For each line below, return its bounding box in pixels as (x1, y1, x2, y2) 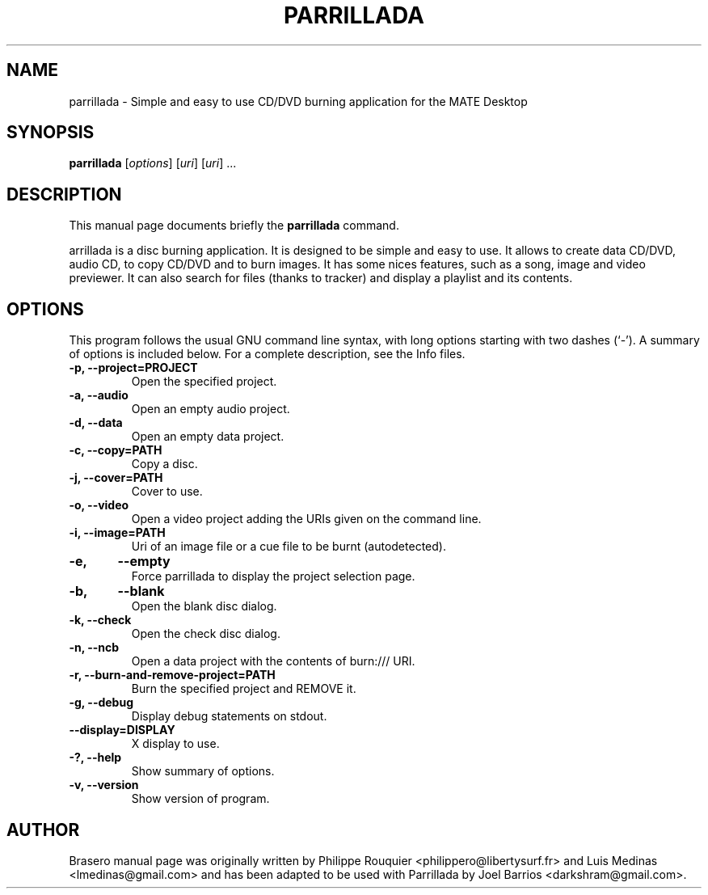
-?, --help (69, 750, 122, 765)
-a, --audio (69, 388, 129, 403)
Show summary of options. (131, 764, 275, 779)
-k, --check (69, 613, 132, 627)
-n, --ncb (69, 640, 120, 655)
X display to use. (131, 737, 220, 751)
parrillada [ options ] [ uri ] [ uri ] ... (69, 156, 237, 171)
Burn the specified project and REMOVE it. (131, 682, 356, 696)
